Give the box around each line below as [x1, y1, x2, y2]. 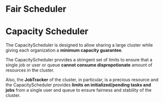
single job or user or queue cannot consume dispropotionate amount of [5, 62, 153, 68]
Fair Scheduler [5, 3, 67, 15]
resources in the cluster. [5, 67, 54, 73]
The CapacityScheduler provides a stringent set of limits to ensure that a [5, 57, 153, 63]
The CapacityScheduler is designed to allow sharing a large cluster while [5, 42, 153, 48]
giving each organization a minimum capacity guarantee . [5, 48, 123, 53]
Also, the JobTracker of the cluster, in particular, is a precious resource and [5, 77, 159, 83]
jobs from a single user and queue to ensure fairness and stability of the [5, 87, 152, 93]
